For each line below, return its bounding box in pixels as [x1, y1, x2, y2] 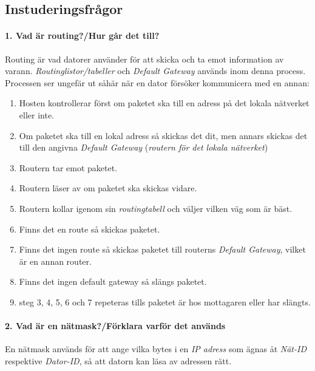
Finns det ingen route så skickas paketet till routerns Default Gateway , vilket [19, 243, 306, 256]
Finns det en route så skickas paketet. [19, 222, 160, 235]
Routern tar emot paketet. [19, 161, 118, 174]
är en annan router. [19, 254, 92, 267]
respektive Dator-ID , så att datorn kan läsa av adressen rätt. [5, 354, 232, 367]
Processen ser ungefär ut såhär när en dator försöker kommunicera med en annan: [5, 76, 310, 89]
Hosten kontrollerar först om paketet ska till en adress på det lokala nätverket [19, 97, 310, 109]
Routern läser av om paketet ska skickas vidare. [19, 182, 197, 194]
